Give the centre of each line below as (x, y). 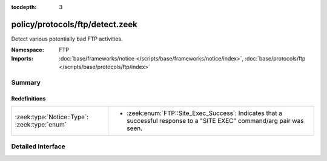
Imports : (22, 58)
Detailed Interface (38, 146)
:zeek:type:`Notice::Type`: (52, 117)
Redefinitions (28, 98)
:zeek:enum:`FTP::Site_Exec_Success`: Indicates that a (204, 113)
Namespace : (28, 50)
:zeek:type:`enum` (41, 125)
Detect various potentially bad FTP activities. (67, 39)
